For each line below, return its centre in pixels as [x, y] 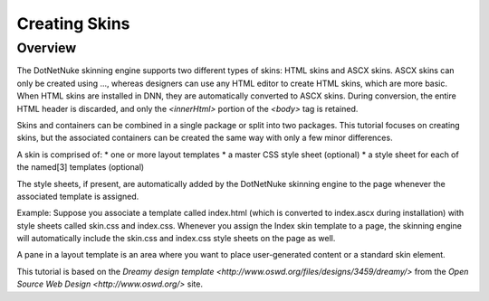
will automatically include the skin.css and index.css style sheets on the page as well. [176, 239]
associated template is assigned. [78, 196]
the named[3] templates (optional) [81, 167]
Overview [47, 48]
